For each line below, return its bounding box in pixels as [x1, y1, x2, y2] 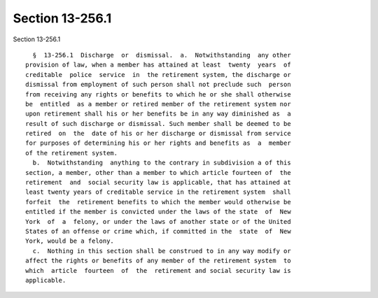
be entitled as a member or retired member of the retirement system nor [25, 100, 291, 108]
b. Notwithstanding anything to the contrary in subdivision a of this [32, 159, 291, 167]
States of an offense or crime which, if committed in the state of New [25, 227, 291, 235]
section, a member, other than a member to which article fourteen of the [25, 169, 291, 176]
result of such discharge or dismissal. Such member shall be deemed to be [25, 120, 291, 127]
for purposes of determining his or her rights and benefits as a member [25, 139, 291, 147]
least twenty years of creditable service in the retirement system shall [25, 188, 291, 196]
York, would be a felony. [25, 237, 115, 245]
